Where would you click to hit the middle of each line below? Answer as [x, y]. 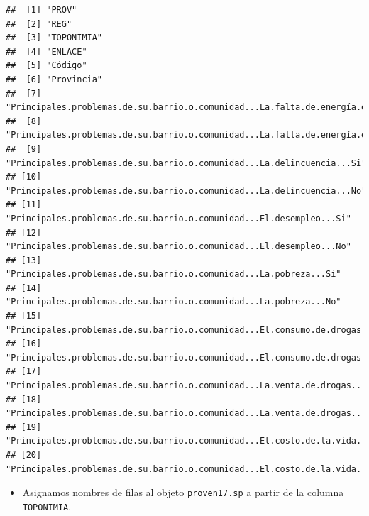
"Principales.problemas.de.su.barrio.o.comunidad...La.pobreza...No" [174, 302]
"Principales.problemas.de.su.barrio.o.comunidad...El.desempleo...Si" [178, 218]
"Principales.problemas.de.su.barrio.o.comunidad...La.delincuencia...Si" [186, 163]
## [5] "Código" [46, 66]
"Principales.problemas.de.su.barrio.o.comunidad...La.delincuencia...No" [186, 191]
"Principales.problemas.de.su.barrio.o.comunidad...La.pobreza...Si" [174, 274]
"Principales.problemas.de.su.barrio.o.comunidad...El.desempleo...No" [178, 247]
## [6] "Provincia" [54, 79]
